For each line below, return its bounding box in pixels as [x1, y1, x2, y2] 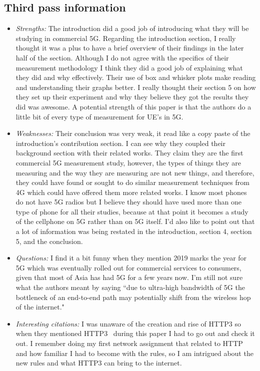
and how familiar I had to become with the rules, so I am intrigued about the [15, 347, 253, 358]
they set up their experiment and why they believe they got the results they [15, 91, 249, 102]
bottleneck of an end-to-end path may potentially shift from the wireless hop [15, 291, 251, 302]
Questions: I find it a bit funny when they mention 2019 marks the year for [15, 252, 247, 263]
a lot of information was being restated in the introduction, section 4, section [15, 226, 252, 236]
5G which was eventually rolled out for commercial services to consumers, [15, 262, 241, 272]
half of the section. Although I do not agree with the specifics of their [15, 52, 229, 62]
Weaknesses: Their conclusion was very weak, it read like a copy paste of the [15, 128, 250, 138]
